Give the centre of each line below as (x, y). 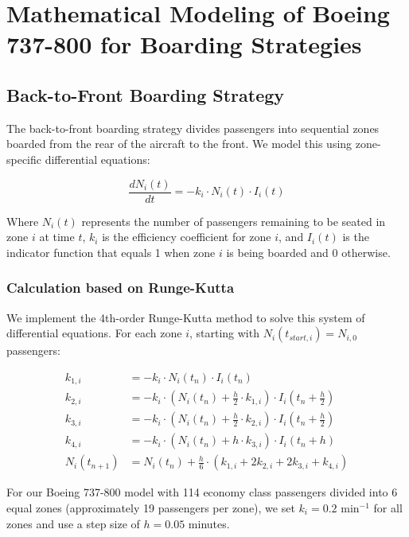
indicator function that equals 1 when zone (111, 252)
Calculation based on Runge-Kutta (121, 288)
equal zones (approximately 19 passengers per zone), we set (151, 508)
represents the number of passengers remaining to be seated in (234, 221)
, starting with (224, 333)
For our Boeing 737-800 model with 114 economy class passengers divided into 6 (202, 492)
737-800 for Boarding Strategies (184, 44)
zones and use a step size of (73, 523)
